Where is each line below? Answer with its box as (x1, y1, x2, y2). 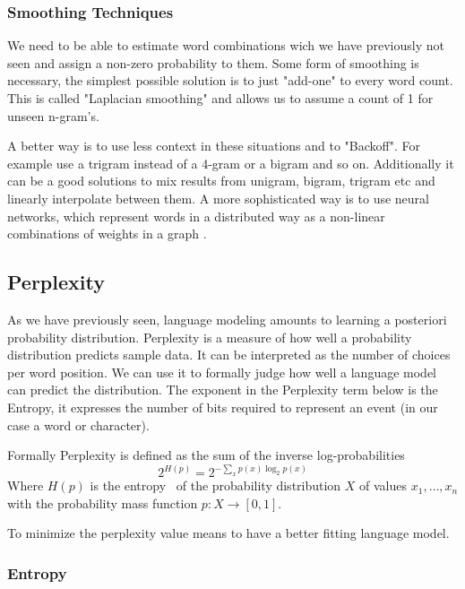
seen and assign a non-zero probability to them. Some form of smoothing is (7, 53, 419, 72)
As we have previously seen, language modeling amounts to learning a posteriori (7, 309, 447, 328)
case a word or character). (7, 415, 150, 434)
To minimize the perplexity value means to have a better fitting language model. (7, 524, 450, 542)
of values (359, 476, 408, 495)
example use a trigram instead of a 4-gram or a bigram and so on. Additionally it (7, 153, 454, 172)
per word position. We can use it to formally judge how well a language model (7, 362, 436, 381)
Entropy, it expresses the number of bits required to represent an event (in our (7, 397, 438, 416)
